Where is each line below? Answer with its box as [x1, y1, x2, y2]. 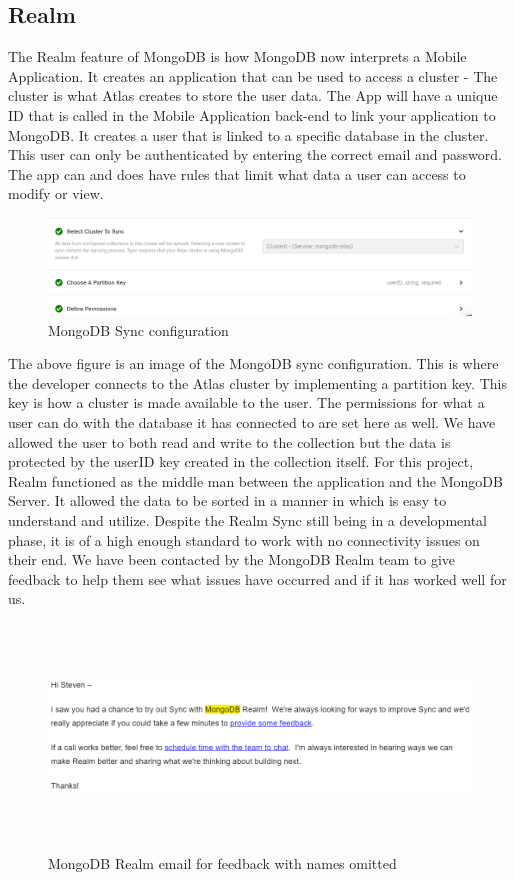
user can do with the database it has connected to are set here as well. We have [8, 412, 496, 433]
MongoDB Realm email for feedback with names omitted [48, 853, 397, 874]
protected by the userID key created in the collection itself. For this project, [8, 451, 474, 472]
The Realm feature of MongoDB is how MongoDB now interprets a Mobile [8, 46, 467, 67]
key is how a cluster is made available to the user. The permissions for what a [8, 392, 485, 413]
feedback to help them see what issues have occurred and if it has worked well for [8, 568, 507, 589]
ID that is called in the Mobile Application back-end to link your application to [8, 104, 496, 125]
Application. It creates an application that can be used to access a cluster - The [8, 65, 498, 86]
